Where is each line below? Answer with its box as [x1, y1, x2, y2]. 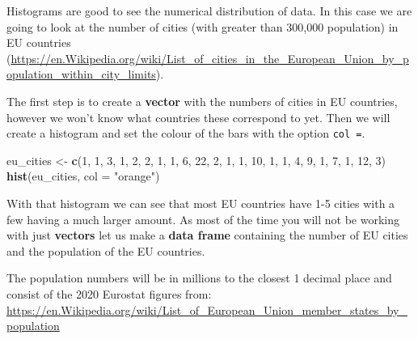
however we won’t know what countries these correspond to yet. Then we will [6, 108, 391, 125]
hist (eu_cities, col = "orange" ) [6, 167, 160, 184]
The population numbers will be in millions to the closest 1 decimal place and [6, 269, 392, 286]
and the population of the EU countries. [6, 242, 205, 259]
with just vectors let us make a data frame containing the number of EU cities [6, 227, 408, 244]
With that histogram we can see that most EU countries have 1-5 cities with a [6, 195, 395, 211]
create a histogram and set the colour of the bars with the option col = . [6, 125, 365, 142]
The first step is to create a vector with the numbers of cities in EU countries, [6, 92, 398, 109]
